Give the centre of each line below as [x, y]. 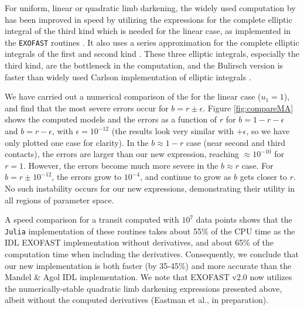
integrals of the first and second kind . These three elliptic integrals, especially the [152, 54]
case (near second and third [235, 142]
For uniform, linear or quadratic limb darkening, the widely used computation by [150, 8]
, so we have [268, 131]
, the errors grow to [87, 177]
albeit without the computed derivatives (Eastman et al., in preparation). [137, 300]
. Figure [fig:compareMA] [248, 108]
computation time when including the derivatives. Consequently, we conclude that [152, 254]
